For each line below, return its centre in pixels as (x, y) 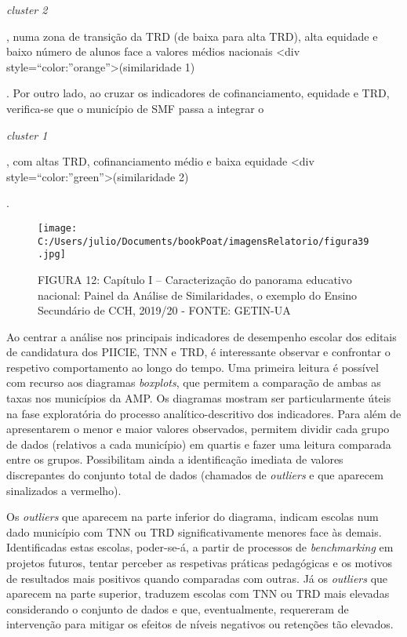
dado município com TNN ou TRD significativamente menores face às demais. (194, 531)
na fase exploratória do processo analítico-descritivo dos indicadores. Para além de (204, 413)
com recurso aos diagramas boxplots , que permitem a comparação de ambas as (194, 382)
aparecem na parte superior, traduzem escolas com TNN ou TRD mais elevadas (198, 593)
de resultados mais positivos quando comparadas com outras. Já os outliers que (197, 578)
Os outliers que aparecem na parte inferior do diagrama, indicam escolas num (193, 517)
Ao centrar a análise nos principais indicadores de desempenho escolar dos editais (202, 336)
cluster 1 (27, 135)
